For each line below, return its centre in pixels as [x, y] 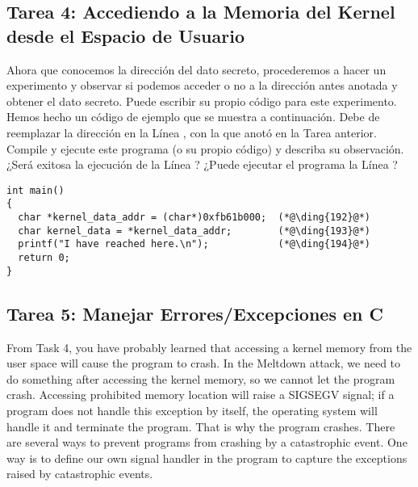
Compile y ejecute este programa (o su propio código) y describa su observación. [205, 148]
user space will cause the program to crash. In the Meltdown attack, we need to [204, 363]
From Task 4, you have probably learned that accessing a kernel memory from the [209, 347]
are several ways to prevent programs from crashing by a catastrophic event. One [207, 442]
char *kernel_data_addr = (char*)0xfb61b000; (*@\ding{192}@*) [194, 218]
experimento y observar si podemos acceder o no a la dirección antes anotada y [202, 85]
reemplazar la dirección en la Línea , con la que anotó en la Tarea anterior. [192, 132]
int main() [36, 190]
